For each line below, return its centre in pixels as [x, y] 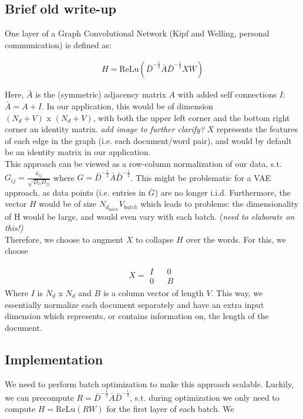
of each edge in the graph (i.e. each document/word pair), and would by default [148, 140]
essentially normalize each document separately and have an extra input [134, 304]
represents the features [257, 129]
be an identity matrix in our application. [78, 152]
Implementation [54, 359]
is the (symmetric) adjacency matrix [101, 94]
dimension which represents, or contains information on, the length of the [137, 316]
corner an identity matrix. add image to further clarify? [105, 129]
